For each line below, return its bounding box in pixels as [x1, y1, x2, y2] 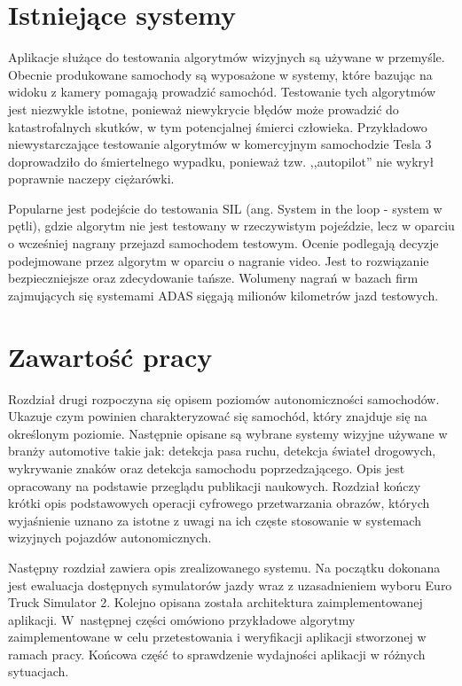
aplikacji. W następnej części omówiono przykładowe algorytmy [8, 610, 356, 628]
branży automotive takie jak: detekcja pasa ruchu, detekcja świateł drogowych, [8, 441, 436, 460]
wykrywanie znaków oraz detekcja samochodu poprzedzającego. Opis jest [8, 458, 405, 477]
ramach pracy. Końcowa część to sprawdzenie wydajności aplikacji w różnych [8, 644, 426, 663]
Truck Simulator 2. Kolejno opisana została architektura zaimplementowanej [8, 593, 423, 612]
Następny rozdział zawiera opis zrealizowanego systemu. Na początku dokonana [8, 557, 441, 576]
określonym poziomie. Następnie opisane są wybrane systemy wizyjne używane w [8, 424, 448, 442]
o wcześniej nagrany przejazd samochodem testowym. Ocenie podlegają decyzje [8, 234, 439, 253]
